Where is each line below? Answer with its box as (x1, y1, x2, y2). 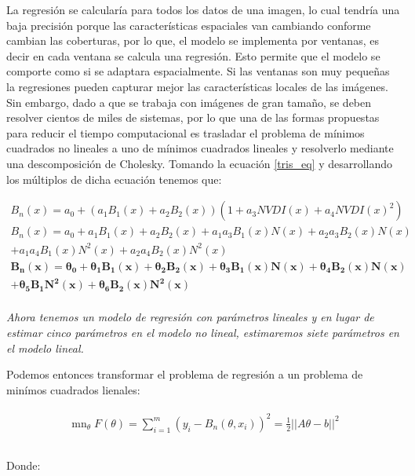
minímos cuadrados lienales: (6, 381, 140, 397)
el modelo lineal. (6, 339, 84, 356)
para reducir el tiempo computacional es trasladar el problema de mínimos (6, 124, 365, 141)
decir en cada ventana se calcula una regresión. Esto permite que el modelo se (6, 47, 380, 64)
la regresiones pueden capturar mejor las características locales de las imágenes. (6, 78, 388, 94)
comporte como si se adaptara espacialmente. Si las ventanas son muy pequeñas (6, 63, 390, 79)
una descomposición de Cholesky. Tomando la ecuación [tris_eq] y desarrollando (6, 155, 393, 171)
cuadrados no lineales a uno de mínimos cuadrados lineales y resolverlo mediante (6, 140, 394, 156)
